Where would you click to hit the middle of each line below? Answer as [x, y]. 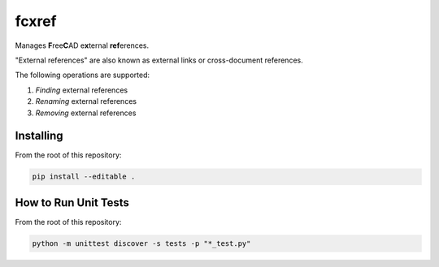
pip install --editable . [84, 177]
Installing [39, 136]
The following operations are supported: [83, 75]
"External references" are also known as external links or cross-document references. [159, 60]
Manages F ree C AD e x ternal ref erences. [82, 45]
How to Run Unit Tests [72, 202]
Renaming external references [86, 101]
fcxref [36, 21]
